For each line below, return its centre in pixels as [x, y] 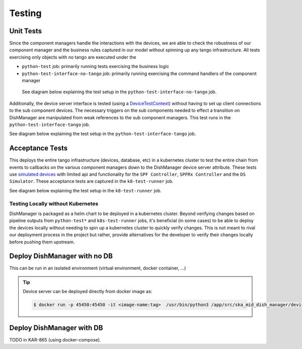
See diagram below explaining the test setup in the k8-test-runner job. [86, 190]
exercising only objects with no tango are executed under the [73, 57]
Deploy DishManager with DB [56, 328]
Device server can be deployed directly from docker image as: [88, 292]
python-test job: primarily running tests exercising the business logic [96, 66]
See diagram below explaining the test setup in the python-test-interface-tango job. [103, 134]
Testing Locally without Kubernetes [54, 203]
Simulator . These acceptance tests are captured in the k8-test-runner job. [91, 181]
